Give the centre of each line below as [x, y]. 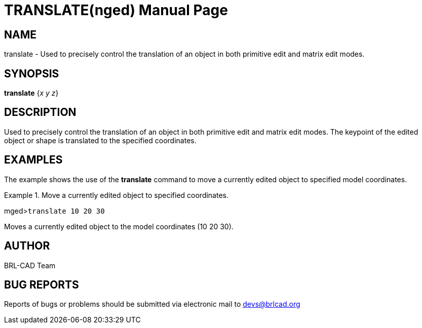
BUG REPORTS [42, 284]
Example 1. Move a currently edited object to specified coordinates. [117, 195]
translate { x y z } [31, 93]
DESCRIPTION [40, 112]
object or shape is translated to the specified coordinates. [100, 140]
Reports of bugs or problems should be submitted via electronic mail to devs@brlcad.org [152, 304]
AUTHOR [27, 246]
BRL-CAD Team [30, 265]
